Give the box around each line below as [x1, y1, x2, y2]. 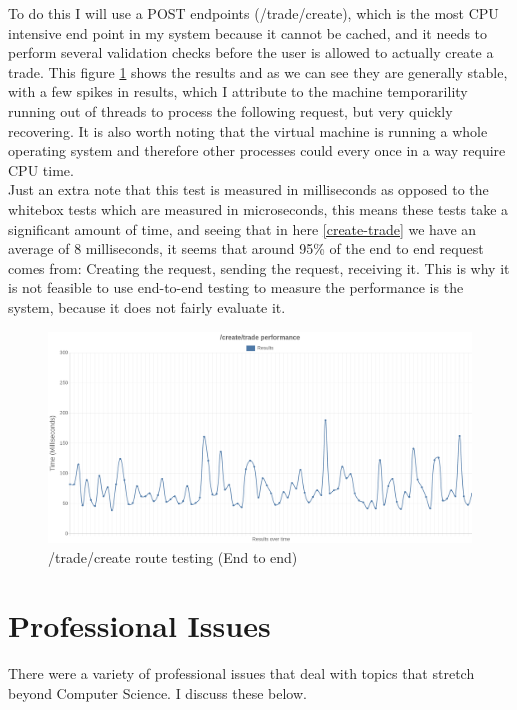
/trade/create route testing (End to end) [48, 546, 298, 567]
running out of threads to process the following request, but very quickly [8, 100, 453, 121]
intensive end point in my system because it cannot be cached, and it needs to [8, 22, 488, 43]
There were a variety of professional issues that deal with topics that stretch [8, 663, 475, 684]
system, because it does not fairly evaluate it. [8, 296, 286, 317]
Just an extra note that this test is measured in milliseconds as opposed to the [8, 179, 489, 200]
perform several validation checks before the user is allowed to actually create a [8, 42, 494, 63]
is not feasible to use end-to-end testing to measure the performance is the [8, 277, 464, 298]
